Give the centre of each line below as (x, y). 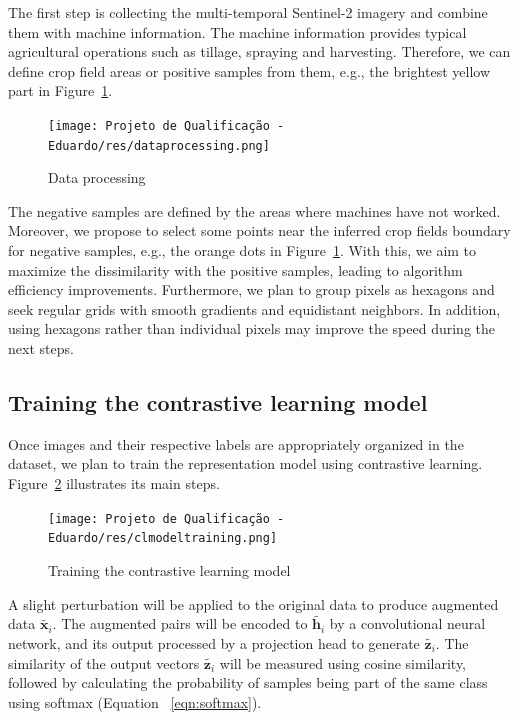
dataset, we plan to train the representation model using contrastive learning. (245, 463)
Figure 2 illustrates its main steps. (114, 483)
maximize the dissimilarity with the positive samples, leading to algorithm (235, 269)
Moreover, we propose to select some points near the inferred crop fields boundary (259, 230)
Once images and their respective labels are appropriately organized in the (236, 443)
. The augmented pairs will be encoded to (180, 623)
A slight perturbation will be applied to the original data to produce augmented (253, 603)
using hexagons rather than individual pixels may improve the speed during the (252, 328)
